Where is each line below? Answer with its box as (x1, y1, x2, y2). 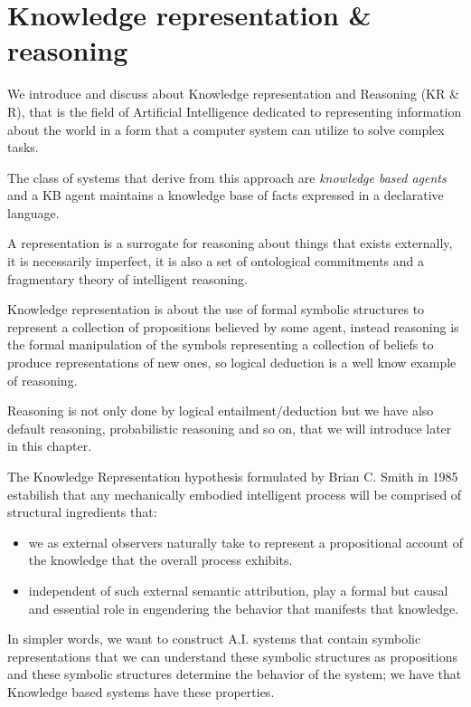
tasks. (7, 138, 39, 157)
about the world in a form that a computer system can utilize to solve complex (7, 119, 445, 139)
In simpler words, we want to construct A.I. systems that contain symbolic (7, 629, 421, 648)
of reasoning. (7, 370, 78, 389)
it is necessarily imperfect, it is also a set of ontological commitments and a (7, 252, 424, 271)
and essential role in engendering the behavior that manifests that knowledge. (28, 598, 459, 617)
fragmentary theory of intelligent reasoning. (7, 269, 248, 288)
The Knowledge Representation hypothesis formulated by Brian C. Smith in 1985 (7, 467, 458, 485)
